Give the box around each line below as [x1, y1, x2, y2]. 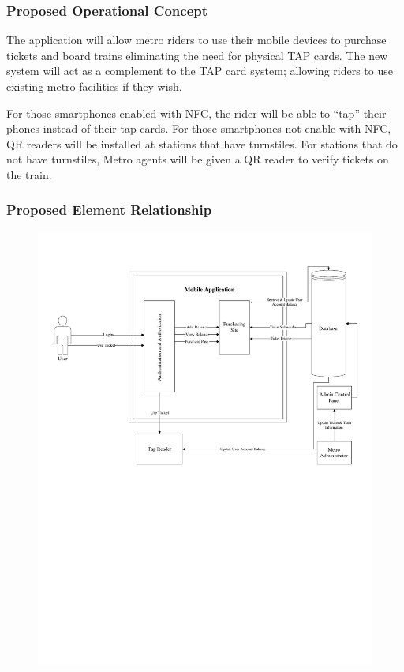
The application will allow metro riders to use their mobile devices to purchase [6, 32, 387, 48]
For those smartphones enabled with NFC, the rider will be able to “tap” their [6, 104, 387, 121]
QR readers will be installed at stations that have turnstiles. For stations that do [6, 135, 398, 152]
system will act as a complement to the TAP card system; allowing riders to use [6, 62, 393, 79]
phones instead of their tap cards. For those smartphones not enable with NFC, [6, 120, 391, 137]
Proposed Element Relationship [6, 200, 212, 220]
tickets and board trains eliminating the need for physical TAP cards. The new [6, 47, 388, 63]
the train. [6, 166, 52, 182]
